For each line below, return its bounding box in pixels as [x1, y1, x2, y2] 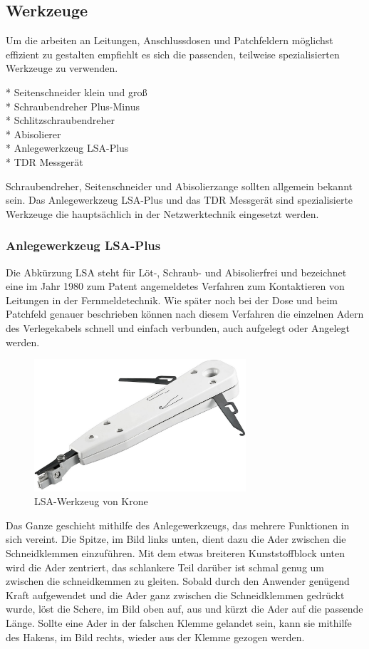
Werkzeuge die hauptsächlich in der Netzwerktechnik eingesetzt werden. [6, 206, 319, 221]
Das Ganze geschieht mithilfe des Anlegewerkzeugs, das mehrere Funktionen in [6, 517, 350, 532]
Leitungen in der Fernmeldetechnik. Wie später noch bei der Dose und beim [6, 292, 338, 307]
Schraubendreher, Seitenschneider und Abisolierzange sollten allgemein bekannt [6, 178, 353, 193]
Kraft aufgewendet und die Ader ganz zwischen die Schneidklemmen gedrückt [6, 587, 345, 602]
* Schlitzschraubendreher [6, 113, 115, 128]
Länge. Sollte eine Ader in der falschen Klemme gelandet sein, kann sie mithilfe [6, 615, 352, 630]
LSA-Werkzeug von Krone [34, 494, 148, 509]
